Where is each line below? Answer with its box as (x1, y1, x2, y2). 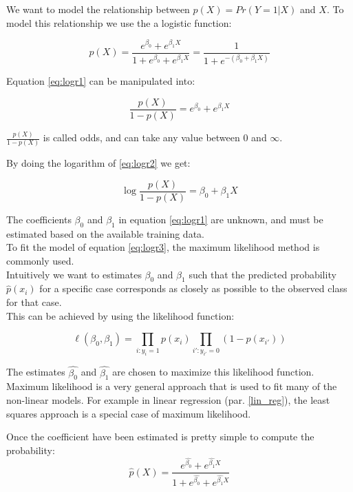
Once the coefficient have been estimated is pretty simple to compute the (6, 429, 314, 444)
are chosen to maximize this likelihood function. (112, 365, 314, 379)
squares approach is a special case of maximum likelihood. (6, 406, 251, 420)
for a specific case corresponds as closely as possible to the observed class (39, 281, 347, 296)
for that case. (6, 294, 62, 309)
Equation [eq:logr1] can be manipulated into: (6, 74, 195, 88)
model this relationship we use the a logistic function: (6, 15, 232, 30)
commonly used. (6, 253, 74, 267)
